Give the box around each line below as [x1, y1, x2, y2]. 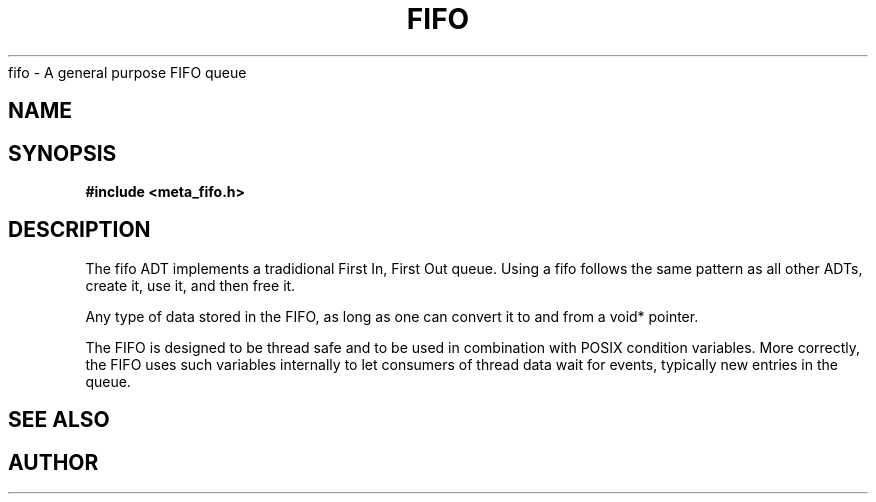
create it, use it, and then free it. [85, 276, 296, 294]
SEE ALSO [8, 407, 110, 433]
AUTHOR [8, 449, 99, 475]
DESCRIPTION [8, 217, 151, 243]
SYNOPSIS [8, 140, 117, 166]
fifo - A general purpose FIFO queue [8, 63, 247, 81]
